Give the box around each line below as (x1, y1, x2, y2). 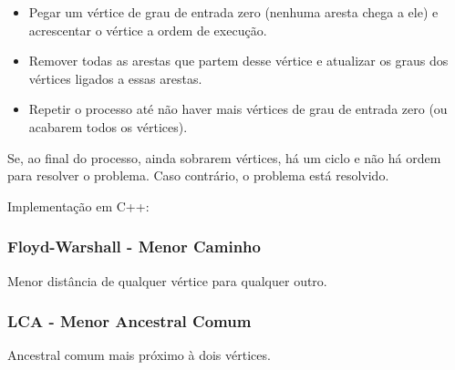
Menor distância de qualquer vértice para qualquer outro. (7, 271, 327, 290)
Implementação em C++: (7, 196, 150, 215)
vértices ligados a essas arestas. (28, 68, 202, 87)
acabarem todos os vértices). (28, 117, 188, 136)
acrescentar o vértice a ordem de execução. (28, 20, 267, 39)
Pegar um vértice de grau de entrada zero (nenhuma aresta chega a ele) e (28, 3, 439, 21)
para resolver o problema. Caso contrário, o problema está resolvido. (7, 166, 389, 185)
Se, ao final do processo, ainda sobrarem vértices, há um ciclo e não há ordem (7, 148, 441, 167)
